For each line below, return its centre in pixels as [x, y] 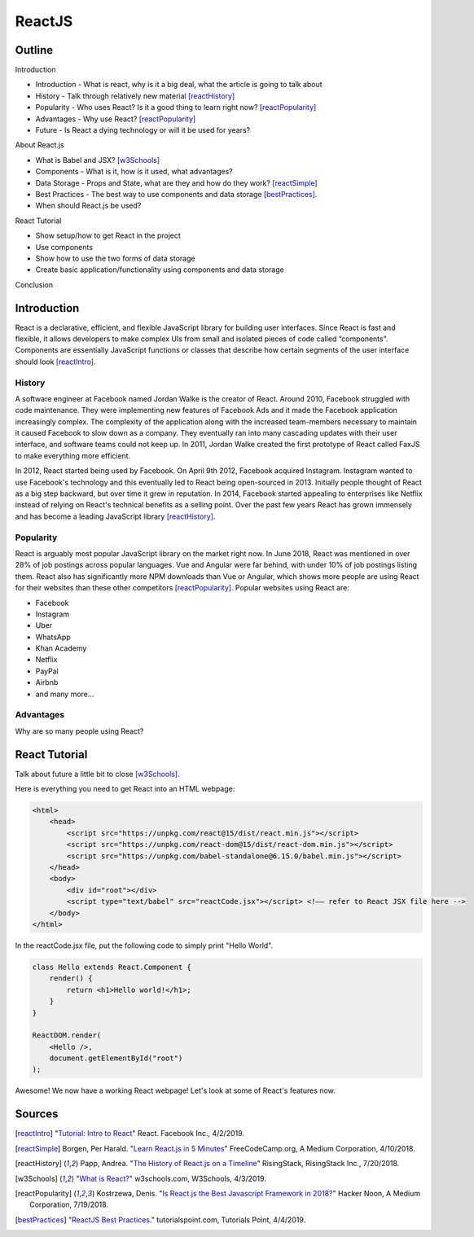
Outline [34, 50]
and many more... [65, 694]
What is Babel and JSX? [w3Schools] [98, 160]
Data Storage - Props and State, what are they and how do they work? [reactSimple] [176, 182]
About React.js [39, 145]
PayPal [47, 671]
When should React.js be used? [88, 206]
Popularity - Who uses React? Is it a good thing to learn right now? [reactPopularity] [176, 107]
